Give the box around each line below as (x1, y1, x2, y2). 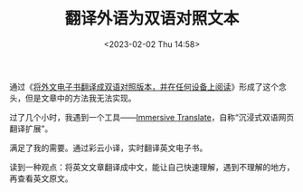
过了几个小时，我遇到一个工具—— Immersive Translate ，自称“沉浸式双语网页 (9, 111, 295, 122)
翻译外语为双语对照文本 (64, 8, 240, 29)
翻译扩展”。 (9, 123, 53, 134)
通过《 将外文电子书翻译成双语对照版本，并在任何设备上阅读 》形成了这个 (9, 81, 279, 91)
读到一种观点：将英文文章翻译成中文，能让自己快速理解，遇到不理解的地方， (9, 161, 295, 172)
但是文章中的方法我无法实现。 (24, 92, 137, 103)
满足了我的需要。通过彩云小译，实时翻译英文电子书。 (9, 142, 208, 153)
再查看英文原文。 (9, 173, 73, 184)
